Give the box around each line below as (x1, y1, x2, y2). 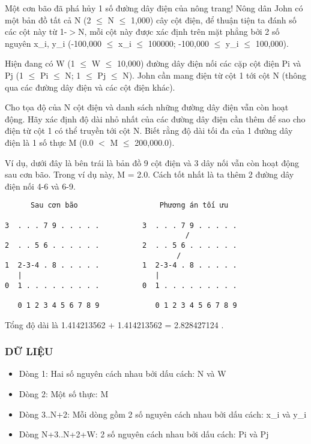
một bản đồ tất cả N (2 (5, 13, 91, 26)
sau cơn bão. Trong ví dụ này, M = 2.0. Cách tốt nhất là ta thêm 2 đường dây (5, 168, 294, 181)
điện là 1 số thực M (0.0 (5, 136, 94, 148)
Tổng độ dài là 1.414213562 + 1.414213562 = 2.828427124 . (5, 318, 224, 331)
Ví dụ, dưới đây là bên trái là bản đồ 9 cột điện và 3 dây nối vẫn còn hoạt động (5, 156, 300, 169)
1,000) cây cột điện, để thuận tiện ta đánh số (130, 13, 297, 26)
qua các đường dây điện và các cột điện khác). (5, 80, 175, 93)
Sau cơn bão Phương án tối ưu (30, 201, 229, 210)
